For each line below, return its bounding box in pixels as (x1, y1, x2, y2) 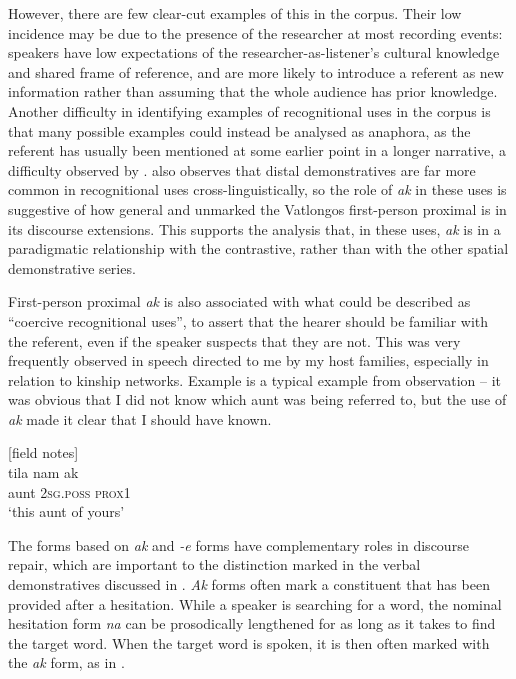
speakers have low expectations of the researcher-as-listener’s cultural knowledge (8, 42, 500, 63)
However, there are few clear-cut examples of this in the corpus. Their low (8, 3, 462, 23)
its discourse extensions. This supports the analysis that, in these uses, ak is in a (8, 218, 501, 239)
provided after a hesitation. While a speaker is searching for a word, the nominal (8, 593, 502, 614)
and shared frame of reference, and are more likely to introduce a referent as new (8, 61, 504, 82)
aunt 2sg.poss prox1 (8, 481, 131, 502)
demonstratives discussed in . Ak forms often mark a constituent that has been (8, 574, 490, 595)
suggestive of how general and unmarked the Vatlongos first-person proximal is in (8, 198, 507, 219)
